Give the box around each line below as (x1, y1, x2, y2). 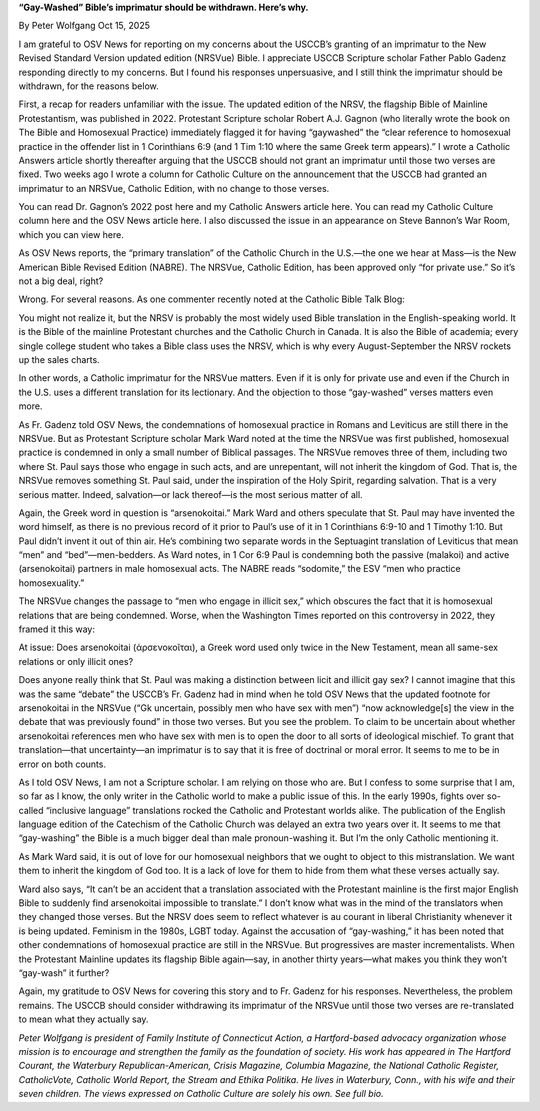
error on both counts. (18, 758, 107, 770)
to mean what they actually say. (18, 1013, 149, 1025)
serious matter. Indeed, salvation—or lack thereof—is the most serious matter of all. (18, 488, 364, 500)
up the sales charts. (18, 353, 100, 365)
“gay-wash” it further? (18, 967, 110, 979)
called (18, 804, 44, 816)
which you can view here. (18, 228, 124, 240)
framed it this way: (18, 623, 95, 635)
